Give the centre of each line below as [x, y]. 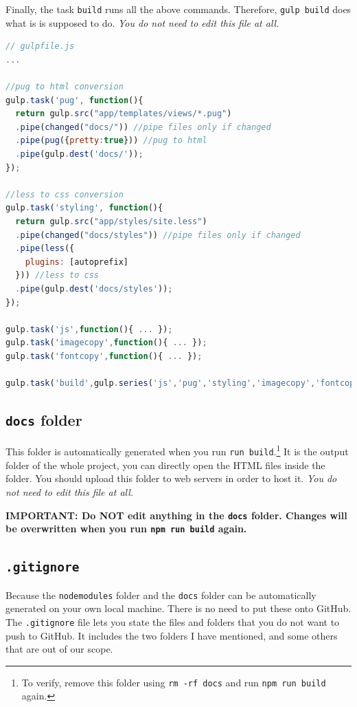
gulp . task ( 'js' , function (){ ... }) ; [89, 329]
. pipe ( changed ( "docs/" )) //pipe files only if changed [143, 127]
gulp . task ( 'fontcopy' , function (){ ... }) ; [104, 356]
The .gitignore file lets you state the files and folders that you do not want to [173, 621]
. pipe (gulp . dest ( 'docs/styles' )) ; [94, 289]
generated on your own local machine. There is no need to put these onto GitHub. [178, 608]
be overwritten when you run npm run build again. [126, 529]
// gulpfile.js [40, 46]
